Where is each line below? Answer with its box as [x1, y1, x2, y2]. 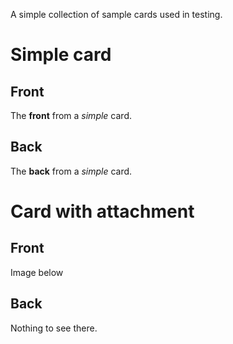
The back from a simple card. [10, 165, 133, 177]
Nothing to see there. [10, 322, 98, 334]
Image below [10, 266, 64, 278]
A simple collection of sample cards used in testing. [10, 9, 223, 20]
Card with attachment [10, 200, 195, 223]
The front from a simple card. [10, 110, 132, 121]
